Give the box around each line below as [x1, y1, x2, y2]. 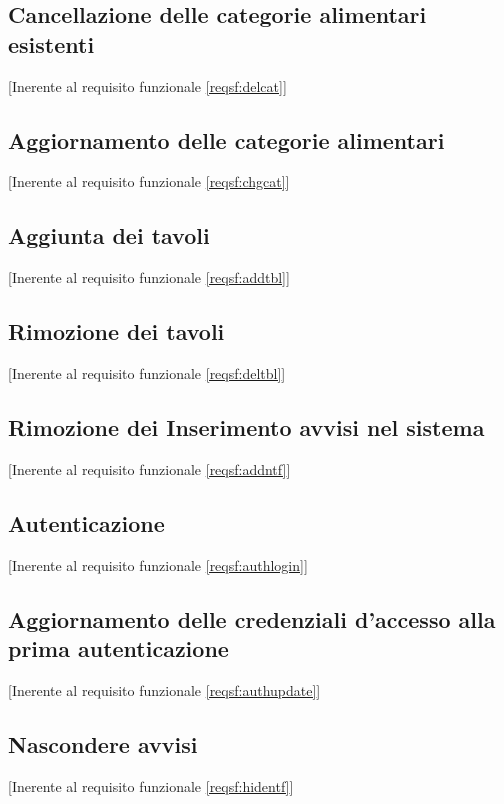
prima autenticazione [8, 632, 229, 663]
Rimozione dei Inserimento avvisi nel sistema [8, 411, 485, 442]
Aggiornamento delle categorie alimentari [8, 124, 445, 155]
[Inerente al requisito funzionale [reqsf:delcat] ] [8, 75, 287, 96]
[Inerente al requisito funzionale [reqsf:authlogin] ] [8, 554, 308, 575]
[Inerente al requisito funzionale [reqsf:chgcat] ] [8, 171, 290, 192]
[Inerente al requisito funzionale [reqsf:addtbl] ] [8, 267, 290, 288]
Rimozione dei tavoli [8, 316, 225, 347]
